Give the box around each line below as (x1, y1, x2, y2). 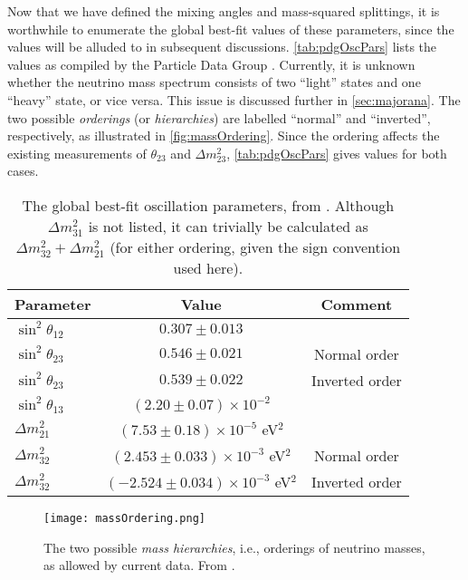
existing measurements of (7, 143, 147, 162)
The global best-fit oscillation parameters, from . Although (22, 194, 395, 216)
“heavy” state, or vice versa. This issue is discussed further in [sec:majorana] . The (7, 90, 461, 109)
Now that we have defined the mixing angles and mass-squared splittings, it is (7, 2, 440, 20)
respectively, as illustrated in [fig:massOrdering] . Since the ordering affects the (7, 126, 440, 145)
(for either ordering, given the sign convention (110, 236, 401, 257)
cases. (7, 161, 39, 180)
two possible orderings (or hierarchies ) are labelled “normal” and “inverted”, (7, 108, 431, 127)
